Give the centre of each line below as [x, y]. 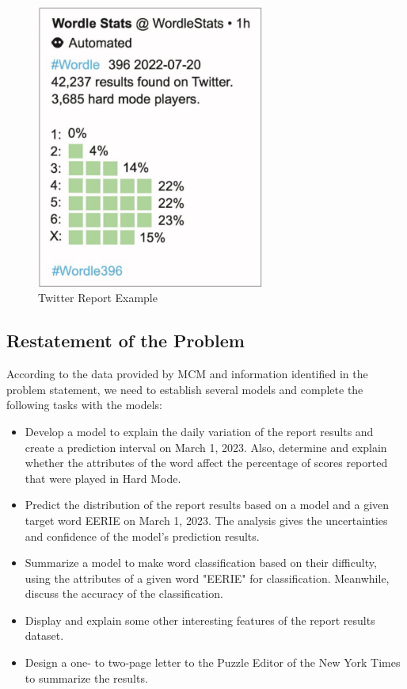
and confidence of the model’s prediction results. [142, 536]
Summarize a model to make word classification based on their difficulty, [201, 563]
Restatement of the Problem [126, 341]
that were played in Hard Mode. [103, 478]
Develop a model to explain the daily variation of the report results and [199, 431]
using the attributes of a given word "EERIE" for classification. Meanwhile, [207, 578]
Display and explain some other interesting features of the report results [200, 620]
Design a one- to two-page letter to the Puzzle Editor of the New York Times [213, 662]
